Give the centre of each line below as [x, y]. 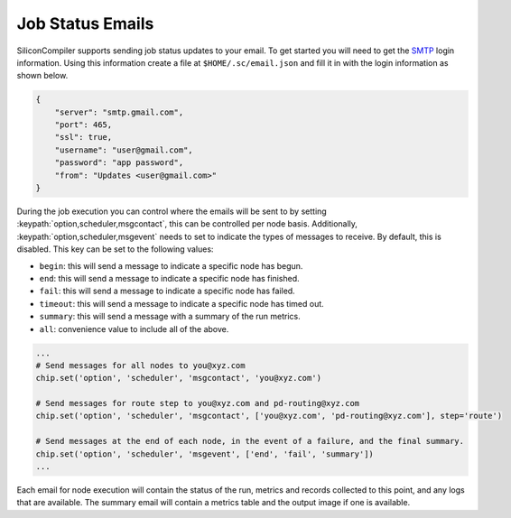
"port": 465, [84, 125]
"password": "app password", [119, 163]
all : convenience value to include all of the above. [134, 328]
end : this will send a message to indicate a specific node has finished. [169, 278]
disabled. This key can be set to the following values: [115, 249]
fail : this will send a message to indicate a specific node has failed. [167, 291]
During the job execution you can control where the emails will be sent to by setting [172, 211]
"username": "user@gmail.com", [124, 150]
